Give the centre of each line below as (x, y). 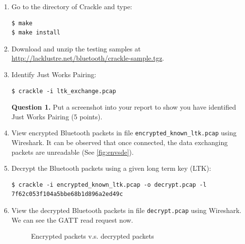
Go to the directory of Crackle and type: (72, 6)
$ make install (36, 33)
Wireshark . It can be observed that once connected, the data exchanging (120, 142)
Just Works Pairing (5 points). (57, 116)
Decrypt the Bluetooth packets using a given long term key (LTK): (111, 168)
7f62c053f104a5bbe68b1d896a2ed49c (67, 194)
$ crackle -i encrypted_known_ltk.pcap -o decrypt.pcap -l (109, 185)
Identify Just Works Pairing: (54, 74)
